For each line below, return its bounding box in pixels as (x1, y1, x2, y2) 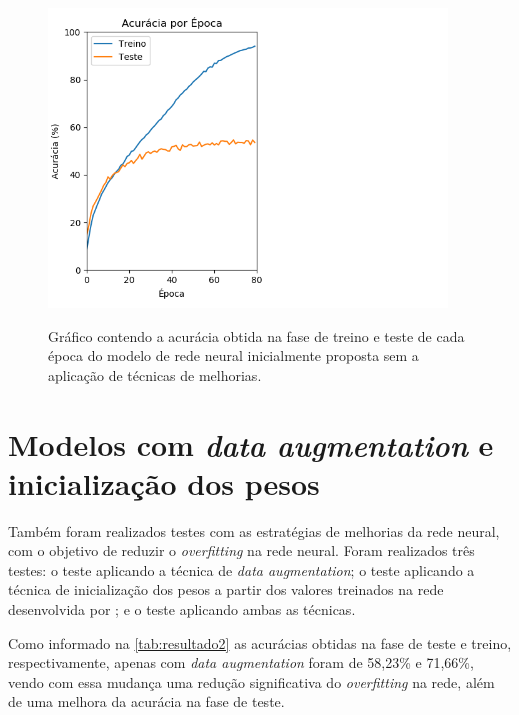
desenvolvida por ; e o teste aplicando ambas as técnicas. (8, 599, 356, 620)
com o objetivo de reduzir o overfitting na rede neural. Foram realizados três (8, 540, 475, 561)
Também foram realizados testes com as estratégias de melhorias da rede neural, (8, 520, 500, 541)
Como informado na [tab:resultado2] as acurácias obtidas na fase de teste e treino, (8, 632, 512, 653)
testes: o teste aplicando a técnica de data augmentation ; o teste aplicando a (8, 559, 475, 580)
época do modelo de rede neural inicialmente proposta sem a (48, 345, 419, 366)
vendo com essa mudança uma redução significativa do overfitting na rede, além (8, 671, 495, 692)
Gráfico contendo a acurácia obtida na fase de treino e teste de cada (48, 325, 465, 346)
